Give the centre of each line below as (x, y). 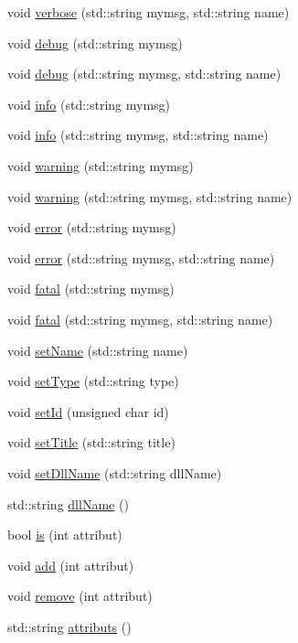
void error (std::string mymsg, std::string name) (141, 257)
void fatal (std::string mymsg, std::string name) (140, 319)
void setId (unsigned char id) (88, 411)
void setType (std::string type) (93, 381)
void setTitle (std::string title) (91, 442)
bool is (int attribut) (65, 535)
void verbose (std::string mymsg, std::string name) (149, 12)
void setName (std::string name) (98, 350)
